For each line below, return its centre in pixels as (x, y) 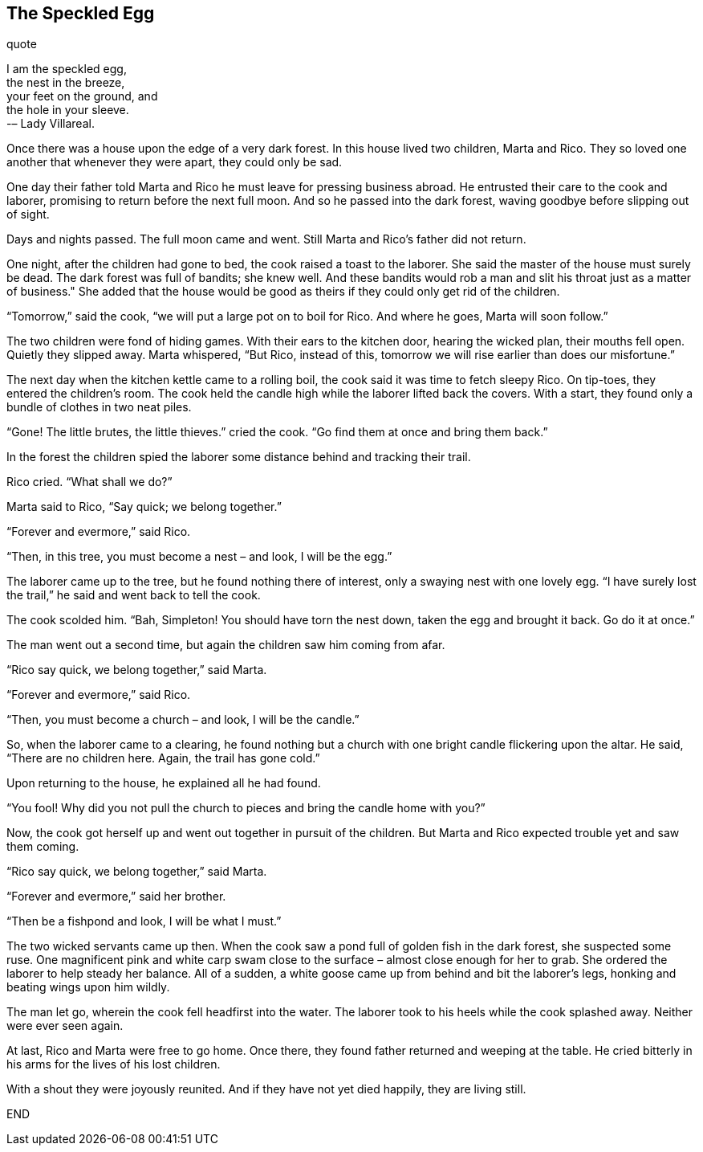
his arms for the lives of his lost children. (114, 1064)
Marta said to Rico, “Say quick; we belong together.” (144, 507)
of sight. (28, 214)
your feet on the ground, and (82, 96)
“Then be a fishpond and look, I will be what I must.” (144, 921)
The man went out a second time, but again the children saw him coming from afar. (226, 645)
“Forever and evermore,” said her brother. (116, 897)
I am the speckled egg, (67, 69)
